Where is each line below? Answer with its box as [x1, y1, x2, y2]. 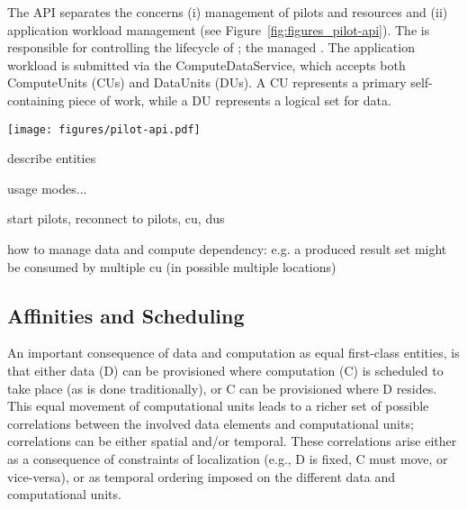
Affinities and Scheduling [7, 301, 245, 329]
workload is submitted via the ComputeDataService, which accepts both [7, 55, 406, 74]
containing [7, 90, 65, 109]
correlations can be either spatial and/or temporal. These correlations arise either [7, 432, 457, 450]
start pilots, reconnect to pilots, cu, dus [7, 209, 225, 228]
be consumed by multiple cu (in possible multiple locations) [7, 257, 337, 276]
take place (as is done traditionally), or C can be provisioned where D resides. [7, 378, 437, 397]
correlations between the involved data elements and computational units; [7, 414, 414, 432]
